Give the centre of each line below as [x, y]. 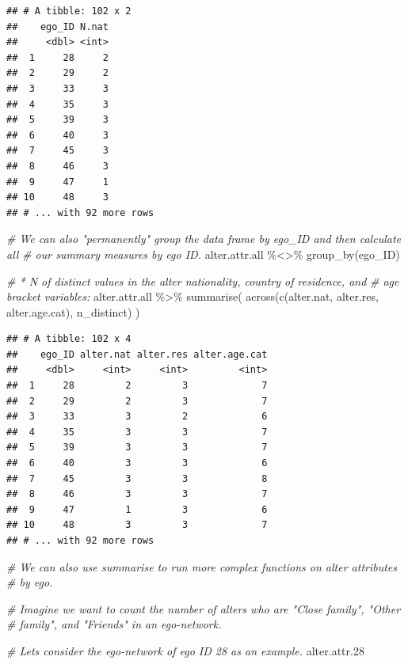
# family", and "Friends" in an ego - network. [114, 624]
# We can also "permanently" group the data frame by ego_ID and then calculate [204, 239]
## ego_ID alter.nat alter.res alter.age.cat [137, 354]
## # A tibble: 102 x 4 [69, 339]
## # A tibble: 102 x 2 [69, 11]
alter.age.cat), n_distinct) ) [73, 311]
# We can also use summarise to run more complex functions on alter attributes [202, 566]
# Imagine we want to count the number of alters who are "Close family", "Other [204, 608]
